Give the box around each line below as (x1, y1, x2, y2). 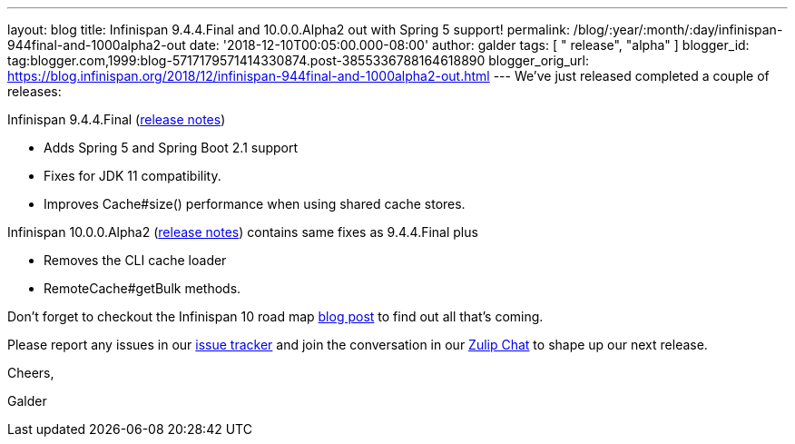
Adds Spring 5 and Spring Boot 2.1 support (44, 140, 299, 155)
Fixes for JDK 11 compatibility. (44, 168, 221, 183)
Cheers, (7, 365, 54, 380)
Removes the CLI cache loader (44, 252, 227, 268)
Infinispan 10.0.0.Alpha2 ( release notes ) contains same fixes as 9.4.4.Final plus (7, 224, 478, 240)
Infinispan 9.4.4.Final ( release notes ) (7, 112, 226, 127)
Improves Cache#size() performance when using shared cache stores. (44, 196, 466, 212)
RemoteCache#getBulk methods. (44, 281, 241, 296)
